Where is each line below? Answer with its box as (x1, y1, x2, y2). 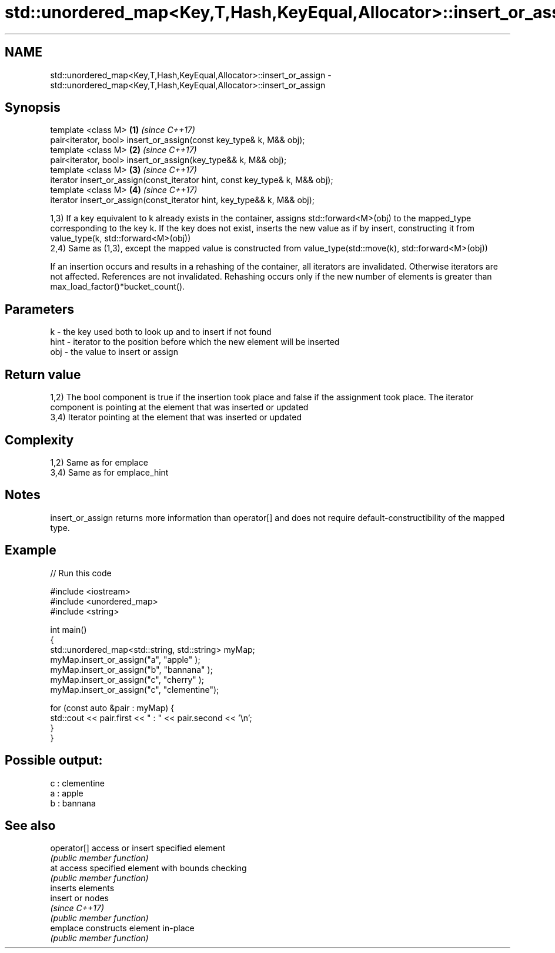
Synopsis (5, 100, 61, 115)
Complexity (5, 432, 74, 447)
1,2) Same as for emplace (50, 457, 148, 467)
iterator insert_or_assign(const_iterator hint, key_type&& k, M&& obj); (50, 195, 315, 205)
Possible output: (5, 753, 103, 768)
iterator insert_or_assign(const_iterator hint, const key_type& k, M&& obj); (50, 175, 333, 185)
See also (5, 818, 56, 833)
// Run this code (50, 567, 112, 578)
